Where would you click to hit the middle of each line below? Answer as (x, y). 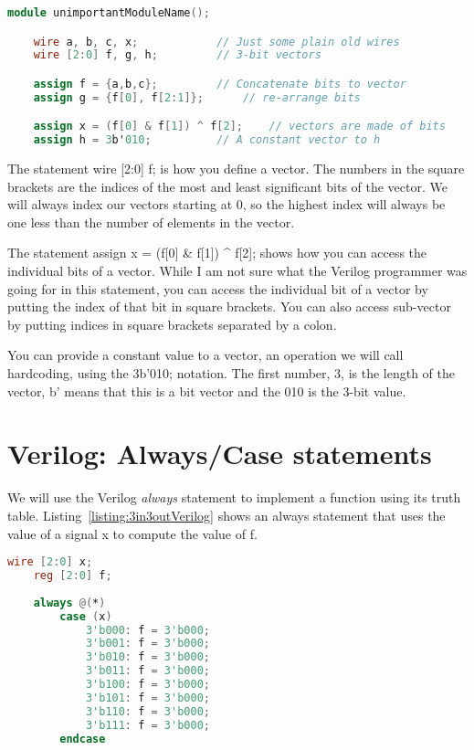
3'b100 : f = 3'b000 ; (147, 684)
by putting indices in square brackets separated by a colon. (172, 324)
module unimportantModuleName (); (109, 13)
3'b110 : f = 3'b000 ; (147, 711)
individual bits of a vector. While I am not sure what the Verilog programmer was (237, 271)
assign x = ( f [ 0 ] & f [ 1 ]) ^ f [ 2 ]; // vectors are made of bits (239, 127)
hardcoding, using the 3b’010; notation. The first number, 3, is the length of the (232, 373)
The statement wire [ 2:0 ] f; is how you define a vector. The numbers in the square (236, 169)
